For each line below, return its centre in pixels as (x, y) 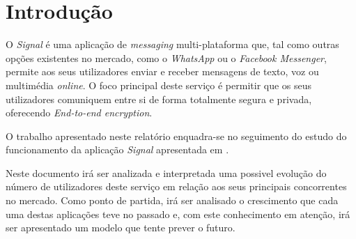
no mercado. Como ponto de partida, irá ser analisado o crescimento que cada (172, 200)
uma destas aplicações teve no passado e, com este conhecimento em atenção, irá (178, 214)
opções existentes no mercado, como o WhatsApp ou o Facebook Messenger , (166, 57)
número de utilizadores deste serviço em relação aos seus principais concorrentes (176, 186)
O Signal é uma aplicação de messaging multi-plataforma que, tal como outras (172, 44)
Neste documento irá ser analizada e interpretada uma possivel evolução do (166, 172)
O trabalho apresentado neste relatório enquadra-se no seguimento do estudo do (176, 136)
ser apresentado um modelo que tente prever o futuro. (121, 228)
